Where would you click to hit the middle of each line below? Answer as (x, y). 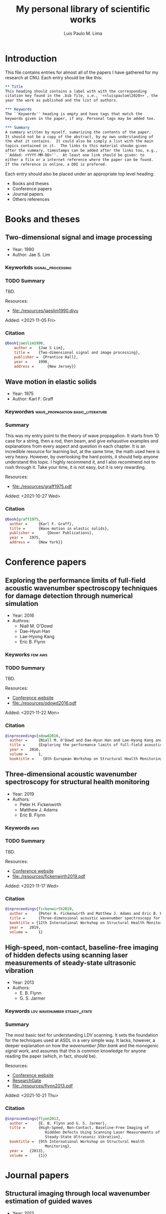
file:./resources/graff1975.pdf (42, 487)
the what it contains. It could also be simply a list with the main (79, 141)
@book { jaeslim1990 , (25, 343)
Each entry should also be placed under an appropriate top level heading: (80, 174)
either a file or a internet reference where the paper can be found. (79, 159)
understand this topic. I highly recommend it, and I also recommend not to (80, 462)
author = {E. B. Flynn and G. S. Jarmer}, (58, 1123)
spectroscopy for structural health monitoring (77, 782)
